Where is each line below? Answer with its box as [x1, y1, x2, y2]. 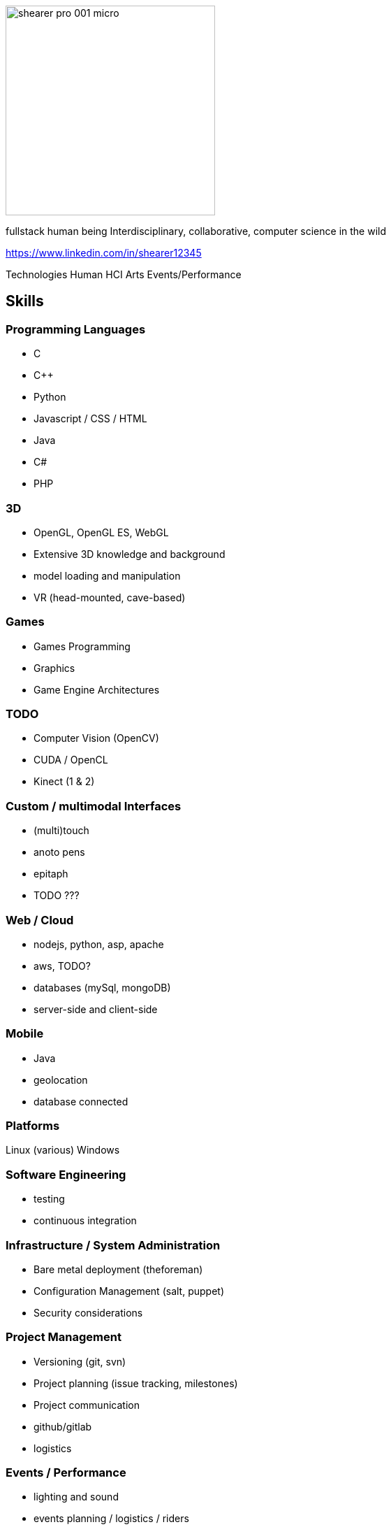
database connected [34, 1095, 128, 1107]
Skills [6, 292, 44, 310]
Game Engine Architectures [34, 683, 160, 696]
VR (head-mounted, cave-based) [34, 591, 186, 603]
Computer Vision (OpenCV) [34, 732, 159, 745]
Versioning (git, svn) [34, 1355, 126, 1368]
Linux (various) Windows [6, 1144, 120, 1156]
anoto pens [34, 846, 85, 859]
